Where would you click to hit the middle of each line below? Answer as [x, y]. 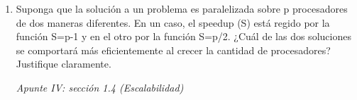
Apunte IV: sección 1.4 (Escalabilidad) [100, 87]
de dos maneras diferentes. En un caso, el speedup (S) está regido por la [173, 22]
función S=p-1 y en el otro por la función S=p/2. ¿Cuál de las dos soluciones [183, 36]
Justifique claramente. [64, 64]
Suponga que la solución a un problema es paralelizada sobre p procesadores [182, 8]
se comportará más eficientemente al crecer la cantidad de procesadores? [173, 50]
